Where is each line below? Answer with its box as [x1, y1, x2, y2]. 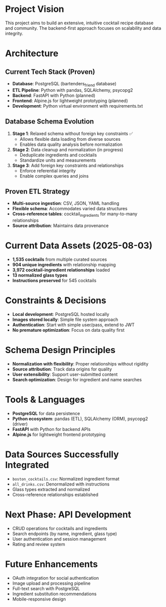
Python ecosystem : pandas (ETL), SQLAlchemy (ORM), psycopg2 [12, 416, 148, 422]
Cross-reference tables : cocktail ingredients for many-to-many [12, 211, 138, 218]
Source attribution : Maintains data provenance [12, 223, 109, 229]
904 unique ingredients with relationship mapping [12, 262, 116, 268]
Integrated [5, 460, 50, 471]
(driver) [12, 421, 28, 427]
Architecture [5, 48, 58, 59]
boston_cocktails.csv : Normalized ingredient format [12, 476, 120, 482]
